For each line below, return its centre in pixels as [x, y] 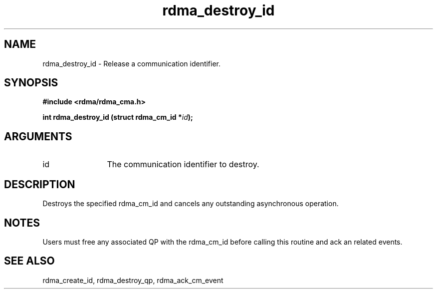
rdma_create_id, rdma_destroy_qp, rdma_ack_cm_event [133, 280]
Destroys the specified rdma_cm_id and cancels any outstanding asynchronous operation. [191, 204]
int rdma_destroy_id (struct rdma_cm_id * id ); [118, 117]
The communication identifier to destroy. [183, 164]
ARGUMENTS [38, 136]
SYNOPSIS [31, 83]
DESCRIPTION [40, 184]
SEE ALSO [29, 261]
